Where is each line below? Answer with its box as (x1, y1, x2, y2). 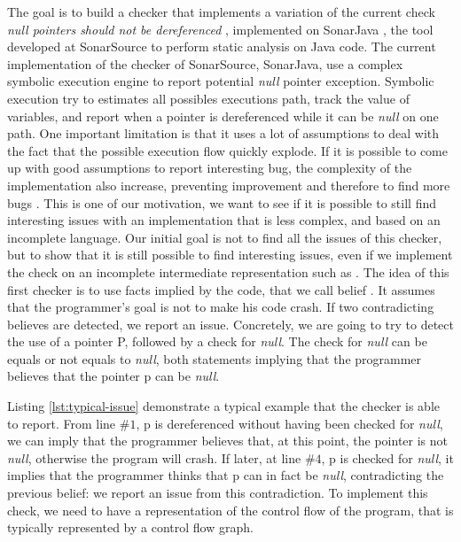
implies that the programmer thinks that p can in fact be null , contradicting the (7, 466, 444, 484)
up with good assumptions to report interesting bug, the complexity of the (7, 159, 412, 177)
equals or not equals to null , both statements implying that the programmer (7, 349, 422, 368)
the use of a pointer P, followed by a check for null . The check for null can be (7, 332, 427, 351)
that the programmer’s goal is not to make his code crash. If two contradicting (7, 298, 434, 316)
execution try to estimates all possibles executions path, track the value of (7, 89, 410, 107)
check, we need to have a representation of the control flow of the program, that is (7, 500, 454, 519)
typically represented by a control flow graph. (7, 518, 254, 537)
